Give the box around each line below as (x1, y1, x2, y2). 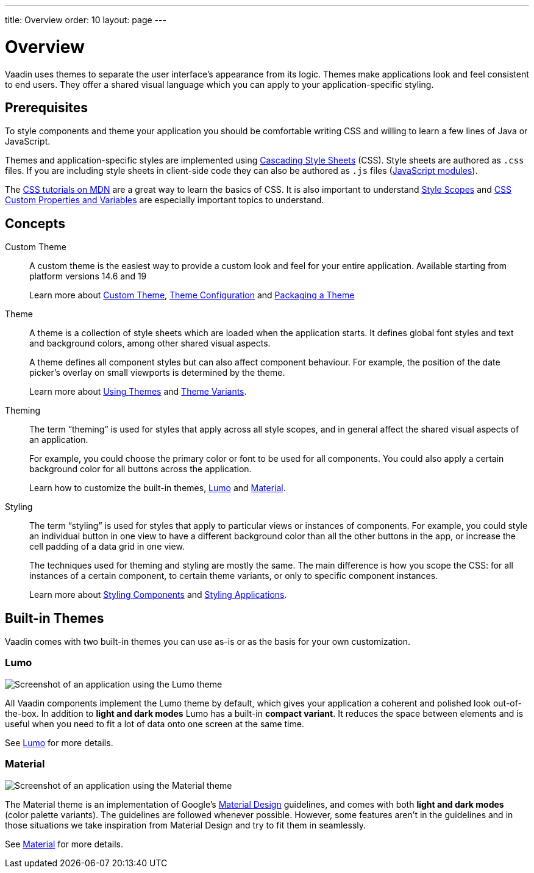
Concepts (5, 215, 65, 231)
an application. (29, 434, 88, 445)
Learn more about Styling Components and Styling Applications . (29, 589, 287, 600)
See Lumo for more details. (5, 737, 113, 748)
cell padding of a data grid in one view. (29, 541, 185, 552)
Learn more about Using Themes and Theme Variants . (29, 386, 247, 397)
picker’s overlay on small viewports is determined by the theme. (29, 367, 285, 378)
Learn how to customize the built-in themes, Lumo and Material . (29, 483, 286, 494)
